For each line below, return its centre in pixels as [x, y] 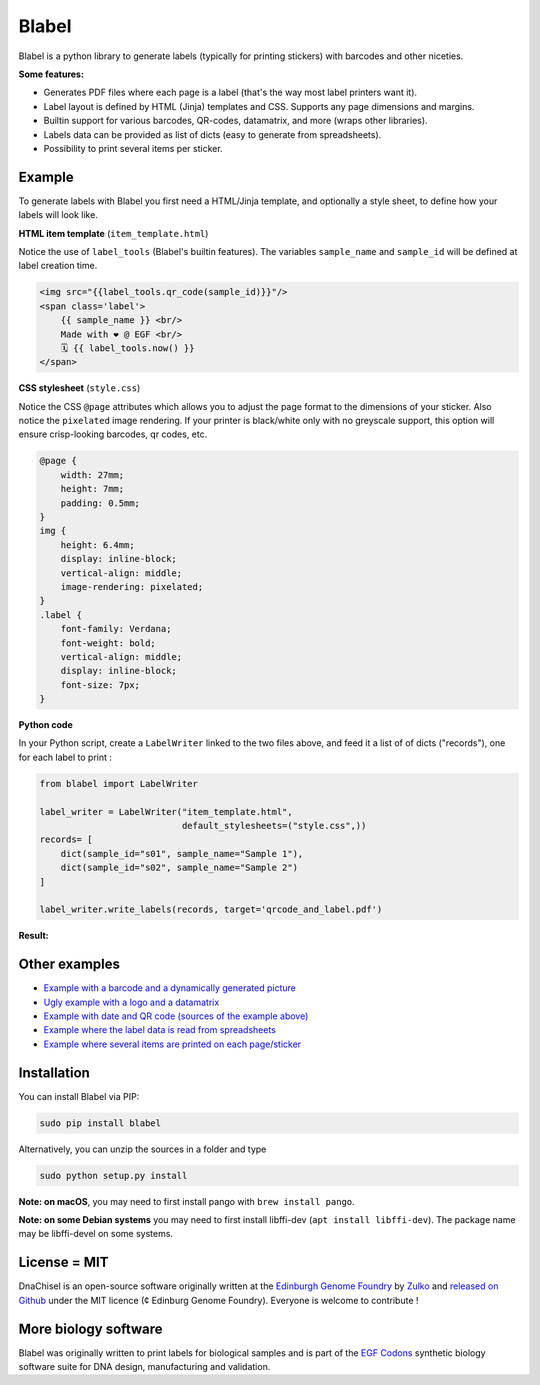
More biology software [91, 1328]
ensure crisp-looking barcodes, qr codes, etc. [113, 434]
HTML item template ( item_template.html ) [113, 233]
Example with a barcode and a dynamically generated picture [170, 988]
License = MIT [63, 1262]
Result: [33, 936]
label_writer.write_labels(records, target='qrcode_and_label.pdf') [211, 909]
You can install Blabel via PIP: [79, 1096]
